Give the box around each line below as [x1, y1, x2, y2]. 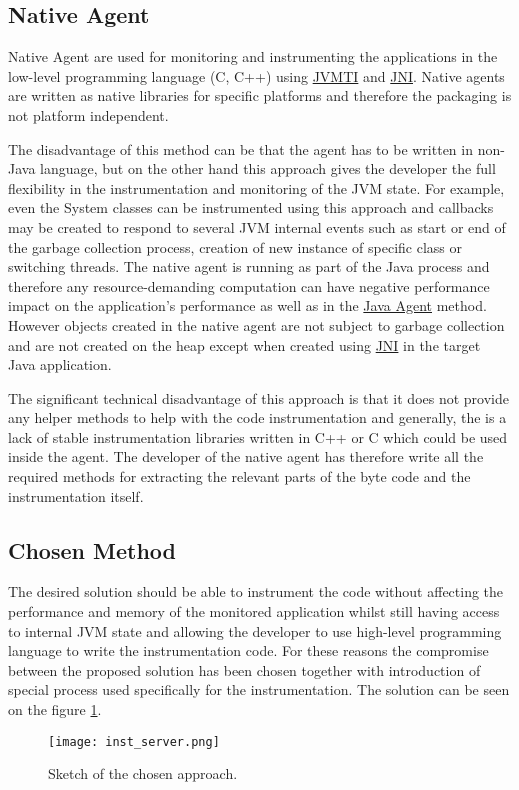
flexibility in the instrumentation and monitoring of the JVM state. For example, [8, 177, 505, 198]
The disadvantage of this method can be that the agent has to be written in [8, 138, 473, 159]
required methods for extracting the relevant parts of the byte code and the [8, 466, 471, 487]
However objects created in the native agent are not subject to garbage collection [8, 314, 505, 335]
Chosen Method [8, 534, 176, 565]
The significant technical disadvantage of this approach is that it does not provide [8, 387, 509, 408]
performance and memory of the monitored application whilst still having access [8, 601, 500, 622]
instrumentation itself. [8, 485, 144, 506]
